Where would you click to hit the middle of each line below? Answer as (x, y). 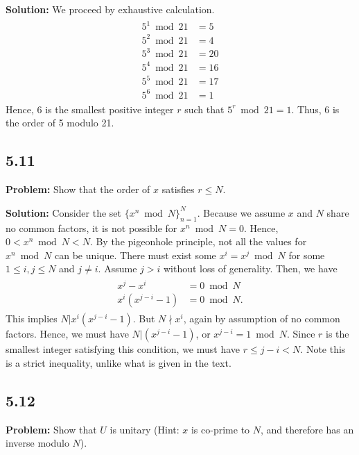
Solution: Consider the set (64, 212)
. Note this (323, 349)
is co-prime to (220, 429)
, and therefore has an (307, 429)
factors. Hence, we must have (67, 334)
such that (204, 109)
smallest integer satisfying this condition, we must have (123, 349)
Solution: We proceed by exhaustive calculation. (110, 9)
